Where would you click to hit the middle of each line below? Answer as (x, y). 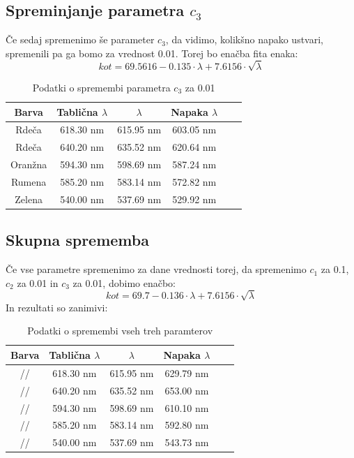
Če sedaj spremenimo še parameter (80, 39)
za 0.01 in (38, 282)
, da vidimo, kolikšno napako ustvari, (244, 39)
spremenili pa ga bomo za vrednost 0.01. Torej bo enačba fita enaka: (152, 53)
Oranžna (29, 164)
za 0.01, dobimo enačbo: (124, 282)
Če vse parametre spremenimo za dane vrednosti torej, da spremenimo (156, 269)
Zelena (29, 199)
